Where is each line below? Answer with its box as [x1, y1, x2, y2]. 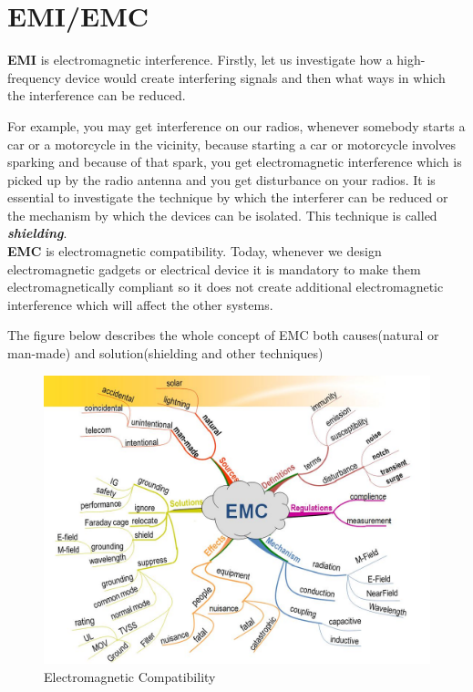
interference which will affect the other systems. [7, 294, 273, 314]
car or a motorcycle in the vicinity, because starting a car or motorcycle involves [7, 134, 457, 153]
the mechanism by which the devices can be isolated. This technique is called [7, 205, 437, 224]
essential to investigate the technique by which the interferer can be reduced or [7, 188, 448, 207]
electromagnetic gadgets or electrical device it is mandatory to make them [7, 259, 421, 278]
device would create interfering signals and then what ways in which [65, 67, 446, 87]
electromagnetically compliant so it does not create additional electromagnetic [7, 277, 444, 296]
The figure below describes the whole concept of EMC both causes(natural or [7, 325, 439, 345]
